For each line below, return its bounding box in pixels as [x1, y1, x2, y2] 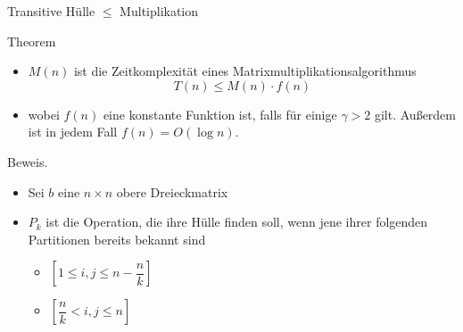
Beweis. [7, 152, 48, 170]
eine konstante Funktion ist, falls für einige [103, 104, 337, 123]
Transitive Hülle [7, 2, 95, 20]
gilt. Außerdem [374, 104, 457, 123]
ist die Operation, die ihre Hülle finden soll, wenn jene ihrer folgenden [45, 212, 428, 231]
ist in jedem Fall [28, 122, 118, 141]
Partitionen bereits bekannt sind [28, 229, 206, 248]
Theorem [7, 31, 56, 50]
